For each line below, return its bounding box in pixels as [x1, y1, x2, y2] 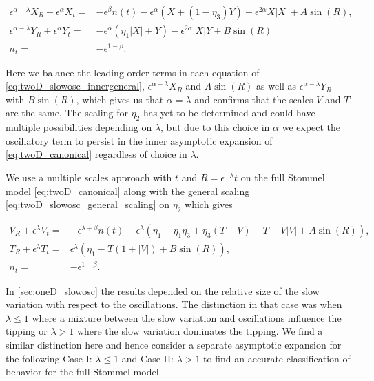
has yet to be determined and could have [143, 105, 315, 120]
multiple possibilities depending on [6, 120, 152, 134]
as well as [256, 79, 297, 93]
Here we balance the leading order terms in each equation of [6, 65, 260, 79]
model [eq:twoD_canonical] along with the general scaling [6, 183, 250, 198]
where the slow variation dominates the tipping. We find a [76, 324, 323, 338]
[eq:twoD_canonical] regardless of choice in [6, 147, 187, 161]
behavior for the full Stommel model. [6, 364, 162, 379]
